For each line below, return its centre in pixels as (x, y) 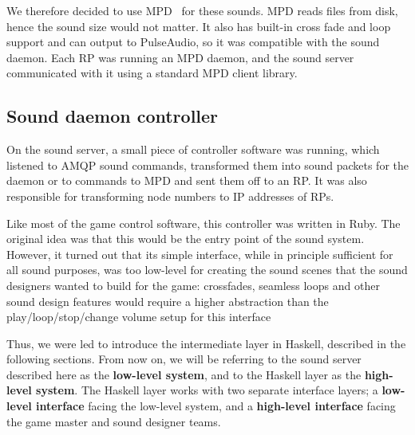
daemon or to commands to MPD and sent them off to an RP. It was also (187, 180)
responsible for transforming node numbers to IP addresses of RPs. (170, 196)
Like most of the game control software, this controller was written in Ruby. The (204, 223)
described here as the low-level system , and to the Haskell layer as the (184, 374)
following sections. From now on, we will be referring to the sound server (184, 359)
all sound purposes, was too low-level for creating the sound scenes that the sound (207, 270)
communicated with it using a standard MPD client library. (152, 73)
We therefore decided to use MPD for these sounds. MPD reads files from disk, (202, 10)
